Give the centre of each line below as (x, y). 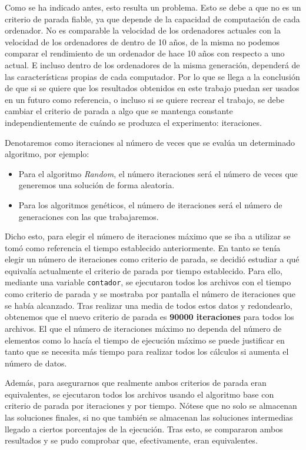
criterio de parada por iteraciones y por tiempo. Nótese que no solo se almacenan (151, 406)
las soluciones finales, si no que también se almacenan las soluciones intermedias (149, 417)
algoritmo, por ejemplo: (47, 154)
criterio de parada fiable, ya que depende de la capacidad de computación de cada (152, 19)
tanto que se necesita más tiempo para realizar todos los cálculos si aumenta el (147, 351)
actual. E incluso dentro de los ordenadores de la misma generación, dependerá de (152, 64)
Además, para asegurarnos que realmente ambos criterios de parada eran (136, 383)
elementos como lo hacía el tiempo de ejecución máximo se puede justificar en (145, 340)
